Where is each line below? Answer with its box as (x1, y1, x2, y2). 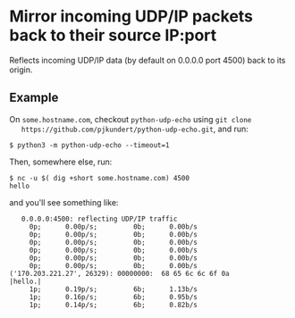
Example (9, 90, 59, 105)
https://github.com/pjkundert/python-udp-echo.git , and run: (21, 123, 249, 134)
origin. (9, 64, 33, 75)
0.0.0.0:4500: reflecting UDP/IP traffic (21, 214, 178, 223)
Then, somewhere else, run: (9, 156, 113, 167)
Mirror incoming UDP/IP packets (9, 6, 253, 27)
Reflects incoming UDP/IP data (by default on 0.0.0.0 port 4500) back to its (9, 54, 286, 65)
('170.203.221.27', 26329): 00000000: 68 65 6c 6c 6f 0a (9, 269, 230, 278)
